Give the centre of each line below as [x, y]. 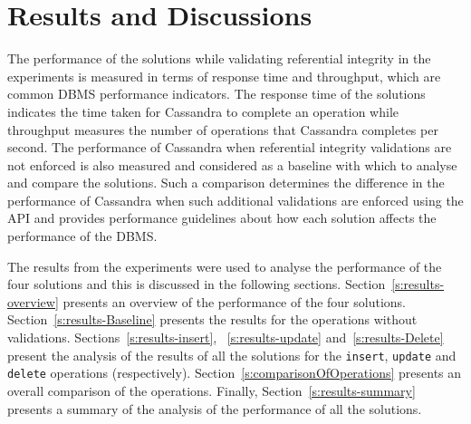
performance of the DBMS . [82, 236]
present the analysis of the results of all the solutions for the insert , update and [232, 355]
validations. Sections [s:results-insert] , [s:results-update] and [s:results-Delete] [226, 337]
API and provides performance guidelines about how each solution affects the [222, 218]
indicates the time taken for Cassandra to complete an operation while [203, 111]
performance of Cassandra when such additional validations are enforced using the [235, 200]
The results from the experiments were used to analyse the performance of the [225, 266]
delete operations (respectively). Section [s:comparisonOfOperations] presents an [235, 373]
